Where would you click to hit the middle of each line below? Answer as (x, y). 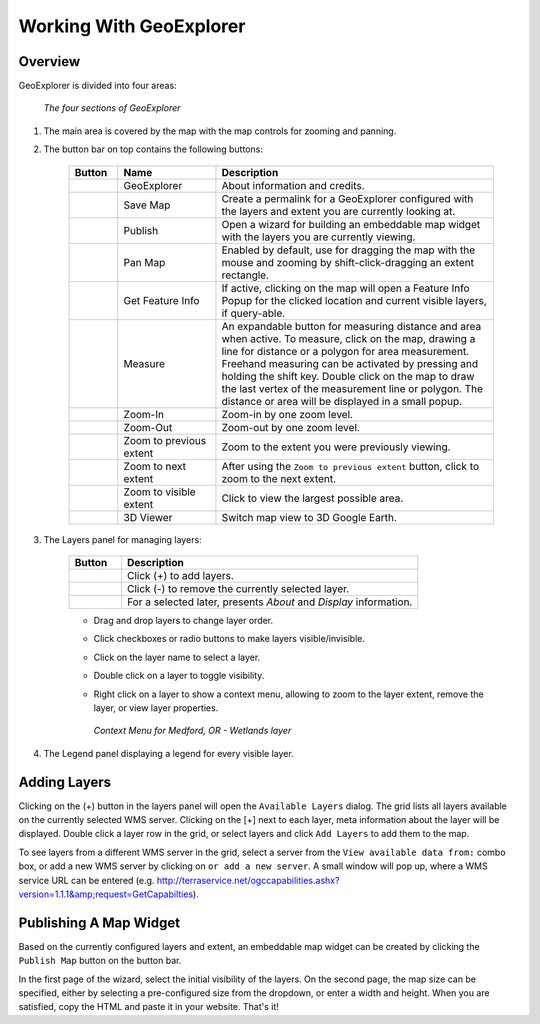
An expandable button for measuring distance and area (351, 326)
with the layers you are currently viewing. (318, 237)
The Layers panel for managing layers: (122, 539)
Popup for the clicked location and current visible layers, (354, 300)
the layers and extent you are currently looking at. (338, 211)
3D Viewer (148, 517)
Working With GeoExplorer (132, 26)
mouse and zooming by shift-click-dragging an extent (348, 262)
